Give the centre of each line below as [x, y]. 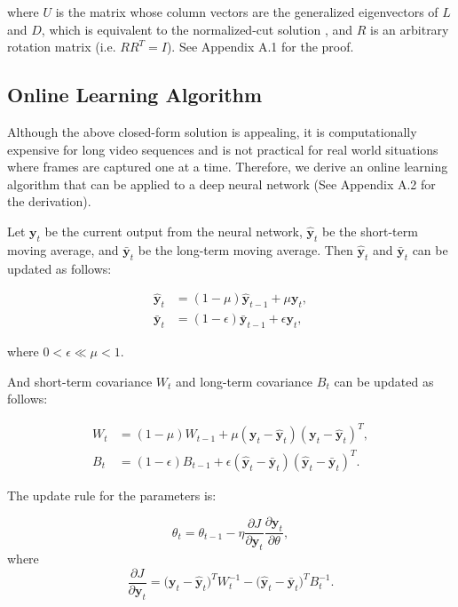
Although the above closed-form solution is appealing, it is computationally [212, 131]
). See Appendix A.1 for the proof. [260, 47]
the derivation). [49, 201]
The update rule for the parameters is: [112, 495]
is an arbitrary [410, 29]
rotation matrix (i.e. [62, 47]
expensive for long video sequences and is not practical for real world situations [223, 149]
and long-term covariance [245, 381]
